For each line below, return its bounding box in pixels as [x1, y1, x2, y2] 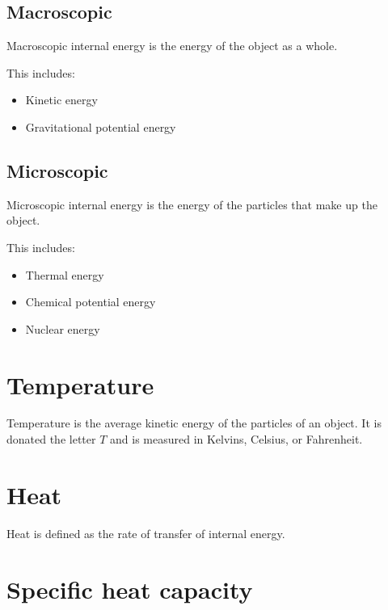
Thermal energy [25, 266, 104, 283]
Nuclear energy [25, 320, 100, 337]
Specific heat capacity [6, 572, 253, 605]
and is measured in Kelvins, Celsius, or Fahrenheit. [110, 431, 363, 448]
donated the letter [6, 431, 96, 448]
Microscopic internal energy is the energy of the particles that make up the [6, 196, 377, 212]
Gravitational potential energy [25, 118, 176, 135]
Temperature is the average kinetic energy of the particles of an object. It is [6, 414, 382, 431]
